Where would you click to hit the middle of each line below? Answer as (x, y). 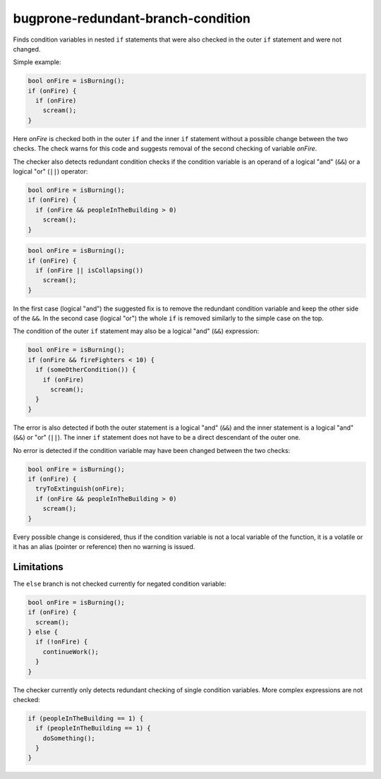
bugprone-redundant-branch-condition (132, 18)
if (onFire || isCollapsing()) (90, 270)
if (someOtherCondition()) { (86, 370)
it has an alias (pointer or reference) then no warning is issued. (104, 546)
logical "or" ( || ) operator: (50, 171)
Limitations (38, 567)
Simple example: (37, 62)
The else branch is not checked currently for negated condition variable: (120, 584)
